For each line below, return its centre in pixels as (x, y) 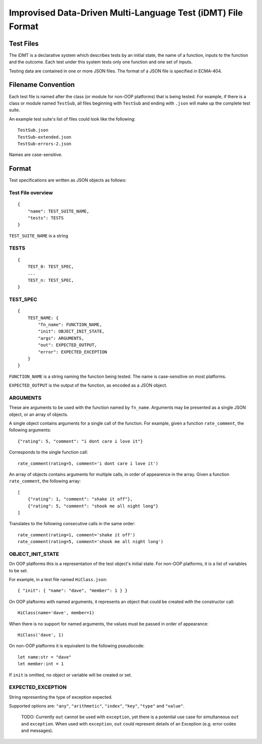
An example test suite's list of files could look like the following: (72, 119)
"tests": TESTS (46, 218)
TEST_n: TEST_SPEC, (51, 280)
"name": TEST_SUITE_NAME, (58, 211)
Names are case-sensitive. (36, 155)
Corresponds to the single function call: (49, 452)
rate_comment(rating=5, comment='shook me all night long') (90, 542)
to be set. (18, 570)
